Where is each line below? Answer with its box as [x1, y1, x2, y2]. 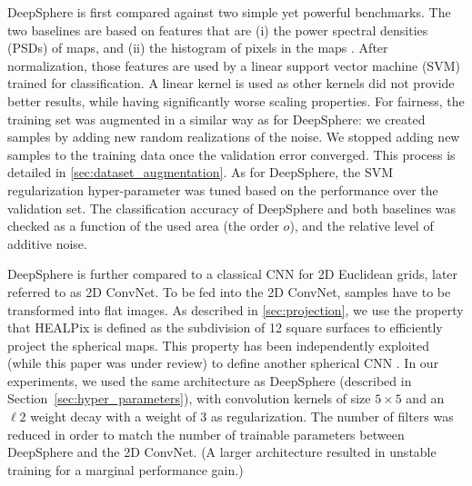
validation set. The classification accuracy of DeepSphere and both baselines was [7, 198, 457, 217]
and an [406, 389, 445, 408]
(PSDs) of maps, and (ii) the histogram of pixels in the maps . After [7, 38, 388, 57]
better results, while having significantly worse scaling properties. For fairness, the [7, 91, 465, 110]
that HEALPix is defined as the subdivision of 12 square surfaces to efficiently [7, 318, 443, 337]
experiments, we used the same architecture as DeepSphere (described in [7, 371, 412, 390]
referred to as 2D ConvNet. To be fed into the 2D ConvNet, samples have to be [7, 282, 451, 301]
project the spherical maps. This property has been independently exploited [7, 335, 430, 354]
